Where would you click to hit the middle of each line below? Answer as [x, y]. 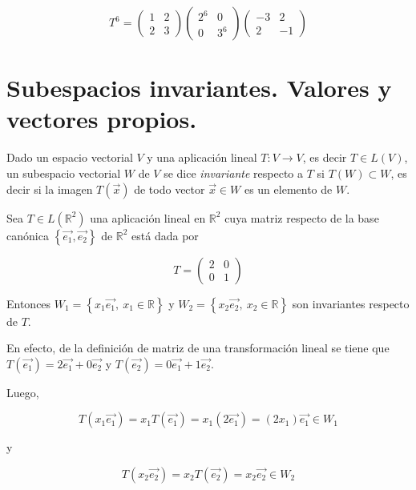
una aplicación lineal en [148, 217]
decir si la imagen [50, 189]
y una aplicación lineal [202, 157]
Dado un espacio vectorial [70, 157]
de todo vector [170, 189]
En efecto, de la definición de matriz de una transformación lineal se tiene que [198, 348]
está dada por [165, 235]
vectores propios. [102, 119]
